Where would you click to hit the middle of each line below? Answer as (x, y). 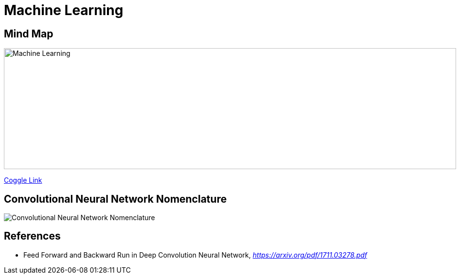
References (32, 236)
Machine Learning (64, 10)
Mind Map (29, 34)
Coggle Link (23, 180)
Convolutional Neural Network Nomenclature (115, 199)
